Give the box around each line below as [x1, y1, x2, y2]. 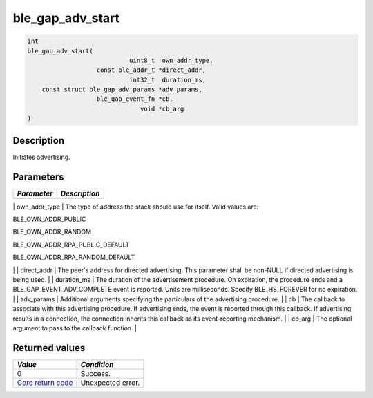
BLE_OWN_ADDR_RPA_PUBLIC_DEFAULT [12, 240, 130, 249]
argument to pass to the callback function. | [12, 323, 137, 332]
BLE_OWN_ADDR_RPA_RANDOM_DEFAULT [12, 253, 135, 262]
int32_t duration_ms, [128, 76, 207, 84]
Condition [80, 359, 114, 369]
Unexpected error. [80, 377, 140, 387]
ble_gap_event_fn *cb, [96, 95, 173, 103]
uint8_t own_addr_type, [128, 56, 213, 64]
